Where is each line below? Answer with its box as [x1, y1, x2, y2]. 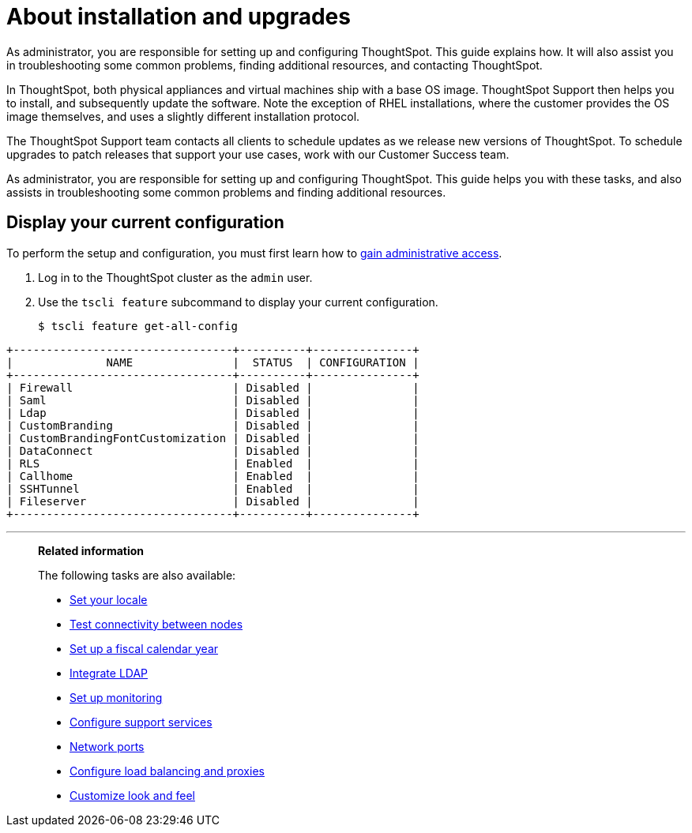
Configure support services [70, 715, 212, 729]
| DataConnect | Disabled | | [6, 444, 419, 457]
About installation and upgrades [6, 3, 351, 30]
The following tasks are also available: [38, 568, 236, 582]
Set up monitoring [70, 690, 163, 704]
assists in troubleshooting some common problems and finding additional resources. [6, 185, 446, 199]
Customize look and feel [70, 788, 195, 802]
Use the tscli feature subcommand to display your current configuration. [38, 295, 438, 309]
